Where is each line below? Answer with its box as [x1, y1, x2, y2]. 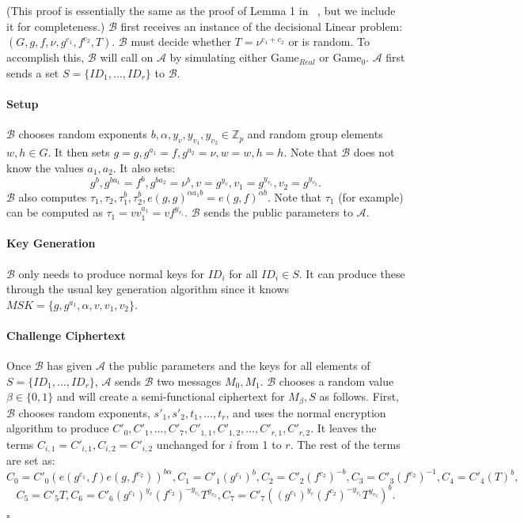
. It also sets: [112, 159, 176, 175]
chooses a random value [279, 372, 394, 389]
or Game [319, 49, 362, 66]
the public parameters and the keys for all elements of [108, 357, 370, 374]
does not [353, 144, 395, 160]
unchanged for [156, 435, 226, 452]
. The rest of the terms [290, 435, 401, 452]
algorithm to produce [6, 420, 109, 436]
